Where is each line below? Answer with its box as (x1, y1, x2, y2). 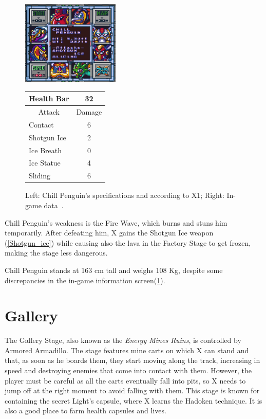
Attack (38, 106, 60, 117)
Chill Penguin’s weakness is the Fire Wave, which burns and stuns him (5, 217, 227, 228)
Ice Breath (29, 144, 62, 155)
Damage (76, 106, 102, 117)
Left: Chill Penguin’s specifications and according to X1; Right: (25, 190, 224, 201)
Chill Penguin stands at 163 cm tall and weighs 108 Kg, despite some (5, 264, 223, 275)
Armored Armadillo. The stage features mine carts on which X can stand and (5, 344, 249, 355)
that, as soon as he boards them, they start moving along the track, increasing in (5, 355, 260, 366)
